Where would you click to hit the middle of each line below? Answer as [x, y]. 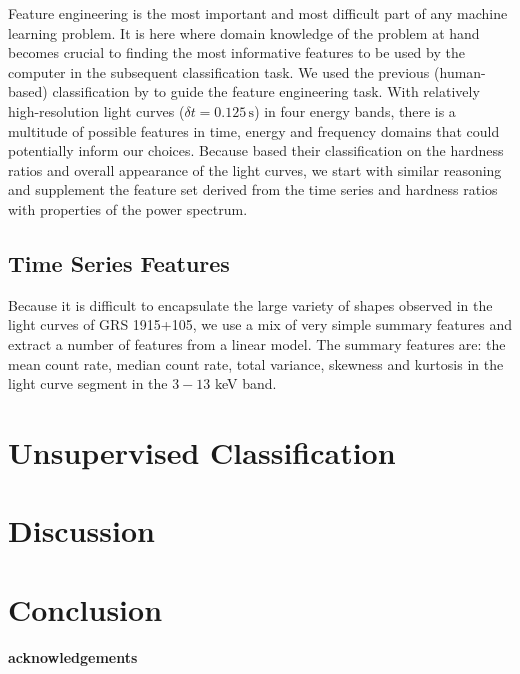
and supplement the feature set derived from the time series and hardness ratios [253, 189]
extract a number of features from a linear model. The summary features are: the [257, 343]
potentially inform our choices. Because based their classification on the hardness [256, 150]
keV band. [246, 383]
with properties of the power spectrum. [128, 208]
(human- [460, 71]
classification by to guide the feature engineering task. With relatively [266, 91]
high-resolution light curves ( [96, 110]
